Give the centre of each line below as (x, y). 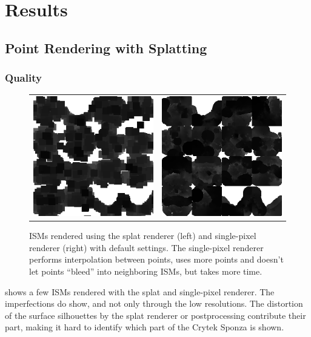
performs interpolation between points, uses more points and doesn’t (156, 259)
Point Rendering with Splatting (106, 47)
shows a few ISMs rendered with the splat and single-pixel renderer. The (140, 291)
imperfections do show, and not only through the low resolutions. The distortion (154, 303)
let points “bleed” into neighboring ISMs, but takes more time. (146, 271)
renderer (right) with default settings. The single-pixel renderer (146, 247)
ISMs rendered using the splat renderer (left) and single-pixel (143, 236)
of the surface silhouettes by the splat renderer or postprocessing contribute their (155, 315)
